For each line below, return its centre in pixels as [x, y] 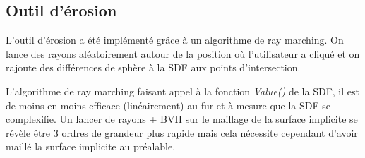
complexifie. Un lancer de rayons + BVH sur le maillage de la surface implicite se [182, 119]
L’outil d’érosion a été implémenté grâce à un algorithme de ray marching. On [175, 40]
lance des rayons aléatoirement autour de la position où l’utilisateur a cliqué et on [183, 53]
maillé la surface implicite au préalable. [91, 146]
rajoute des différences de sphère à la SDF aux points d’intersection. [153, 67]
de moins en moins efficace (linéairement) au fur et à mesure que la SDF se [168, 105]
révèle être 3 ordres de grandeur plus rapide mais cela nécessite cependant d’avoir [182, 132]
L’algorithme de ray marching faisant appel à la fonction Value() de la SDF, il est [182, 91]
